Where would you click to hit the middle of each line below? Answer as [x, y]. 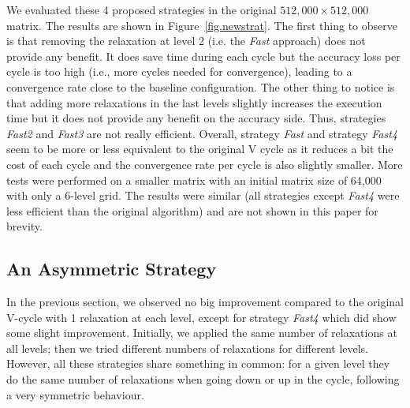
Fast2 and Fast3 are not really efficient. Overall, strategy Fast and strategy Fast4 [202, 133]
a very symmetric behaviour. [75, 394]
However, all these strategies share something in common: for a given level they [198, 363]
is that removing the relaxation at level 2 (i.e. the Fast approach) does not [186, 41]
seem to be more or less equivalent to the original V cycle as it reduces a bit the [200, 149]
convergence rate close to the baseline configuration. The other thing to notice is [201, 86]
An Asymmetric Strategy [112, 269]
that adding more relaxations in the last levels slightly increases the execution [194, 102]
